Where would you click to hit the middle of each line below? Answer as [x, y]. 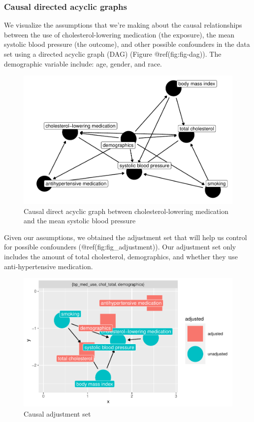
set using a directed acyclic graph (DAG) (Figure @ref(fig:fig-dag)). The [113, 54]
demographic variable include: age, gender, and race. [83, 63]
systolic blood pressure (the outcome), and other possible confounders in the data [127, 44]
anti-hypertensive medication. [48, 266]
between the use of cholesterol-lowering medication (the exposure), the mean [119, 34]
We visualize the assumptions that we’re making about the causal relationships [123, 25]
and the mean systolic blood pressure [80, 221]
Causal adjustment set [57, 413]
